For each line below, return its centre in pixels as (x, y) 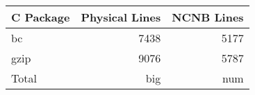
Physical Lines (121, 17)
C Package (41, 17)
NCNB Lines (208, 17)
